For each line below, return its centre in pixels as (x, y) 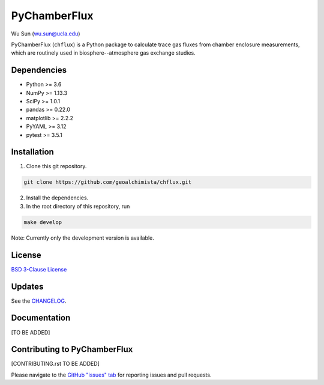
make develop (43, 222)
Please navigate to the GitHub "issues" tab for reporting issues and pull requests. (111, 375)
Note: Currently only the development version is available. (82, 238)
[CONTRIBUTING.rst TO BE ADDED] (55, 364)
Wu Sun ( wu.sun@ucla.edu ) (46, 34)
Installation (32, 152)
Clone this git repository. (56, 166)
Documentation (41, 318)
